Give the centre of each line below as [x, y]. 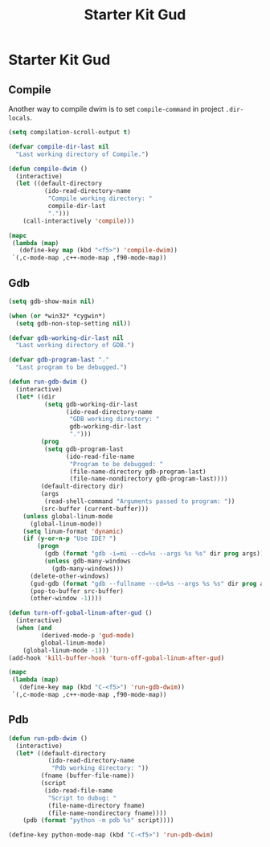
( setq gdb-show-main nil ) [51, 301]
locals [19, 118]
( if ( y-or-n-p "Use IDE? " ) [70, 539]
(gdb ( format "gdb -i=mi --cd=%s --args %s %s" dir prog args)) [154, 554]
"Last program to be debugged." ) [72, 367]
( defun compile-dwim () [48, 169]
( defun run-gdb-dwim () [48, 382]
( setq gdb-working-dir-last [91, 404]
